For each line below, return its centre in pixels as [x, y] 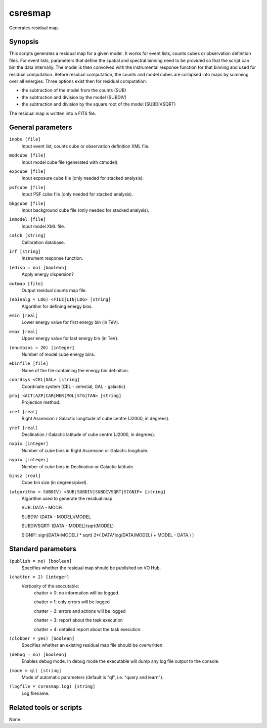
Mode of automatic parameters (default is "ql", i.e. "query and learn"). [92, 677]
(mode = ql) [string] [35, 670]
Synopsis [24, 42]
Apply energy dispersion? [48, 274]
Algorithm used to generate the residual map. [67, 499]
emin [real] [23, 316]
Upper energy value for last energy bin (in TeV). [70, 339]
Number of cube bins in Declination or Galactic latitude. [78, 466]
